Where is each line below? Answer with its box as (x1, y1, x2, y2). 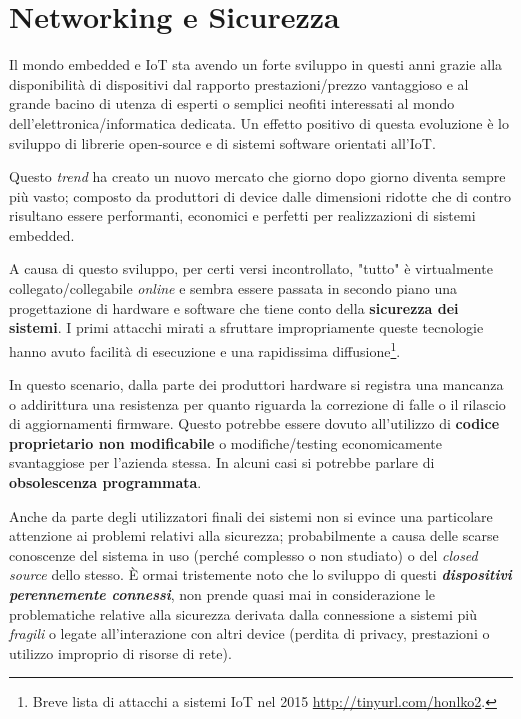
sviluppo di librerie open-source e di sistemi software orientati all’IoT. (9, 132, 436, 153)
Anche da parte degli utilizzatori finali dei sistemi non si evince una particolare (9, 505, 493, 526)
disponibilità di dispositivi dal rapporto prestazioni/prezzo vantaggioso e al (9, 73, 469, 94)
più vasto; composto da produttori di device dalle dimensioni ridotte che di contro (9, 185, 512, 206)
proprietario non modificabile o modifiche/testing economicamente (9, 432, 443, 453)
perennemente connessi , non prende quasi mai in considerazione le (9, 584, 436, 605)
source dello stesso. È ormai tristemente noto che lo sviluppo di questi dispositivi (9, 564, 512, 585)
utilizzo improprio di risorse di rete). (9, 642, 232, 663)
